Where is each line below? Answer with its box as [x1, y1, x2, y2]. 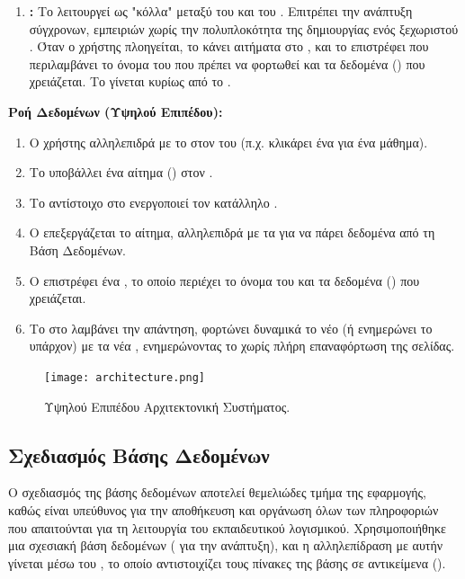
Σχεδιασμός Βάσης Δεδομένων [8, 441, 270, 468]
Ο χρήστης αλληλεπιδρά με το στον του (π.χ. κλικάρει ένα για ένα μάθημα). [29, 132, 428, 151]
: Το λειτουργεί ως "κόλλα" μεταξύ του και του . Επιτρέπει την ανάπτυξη [29, 2, 413, 20]
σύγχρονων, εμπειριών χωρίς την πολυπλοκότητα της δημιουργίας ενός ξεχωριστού [29, 19, 459, 38]
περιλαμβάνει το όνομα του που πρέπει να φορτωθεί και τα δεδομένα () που [29, 54, 425, 73]
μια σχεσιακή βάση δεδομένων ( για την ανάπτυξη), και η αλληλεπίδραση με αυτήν [8, 536, 443, 555]
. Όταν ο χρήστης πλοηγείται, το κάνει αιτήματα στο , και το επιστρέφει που [29, 37, 429, 56]
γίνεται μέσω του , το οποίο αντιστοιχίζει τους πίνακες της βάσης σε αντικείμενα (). [8, 553, 446, 572]
